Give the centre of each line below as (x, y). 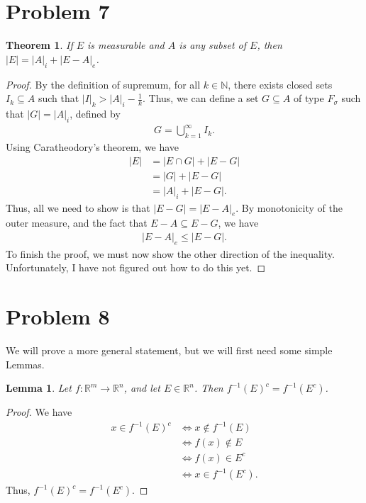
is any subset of (213, 45)
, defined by (95, 113)
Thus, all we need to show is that (78, 207)
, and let (142, 388)
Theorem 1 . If (39, 45)
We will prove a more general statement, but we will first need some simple (169, 350)
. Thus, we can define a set (200, 98)
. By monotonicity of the (289, 207)
